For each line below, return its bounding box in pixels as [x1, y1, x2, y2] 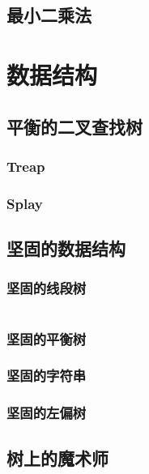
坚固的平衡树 [6, 328, 87, 348]
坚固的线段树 [6, 278, 87, 298]
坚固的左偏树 [6, 403, 87, 423]
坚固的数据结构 [6, 236, 126, 261]
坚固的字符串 [6, 365, 87, 386]
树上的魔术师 [6, 445, 109, 470]
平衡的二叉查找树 [6, 113, 143, 139]
